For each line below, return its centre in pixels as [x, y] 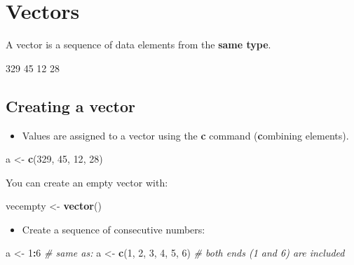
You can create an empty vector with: [87, 182]
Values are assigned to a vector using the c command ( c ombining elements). [185, 135]
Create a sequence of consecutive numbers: [114, 229]
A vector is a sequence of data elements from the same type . [138, 45]
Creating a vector [70, 106]
